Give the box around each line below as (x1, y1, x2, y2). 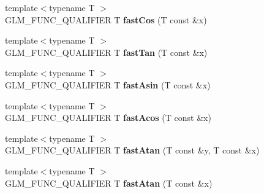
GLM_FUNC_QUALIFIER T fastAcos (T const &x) (5, 111, 211, 124)
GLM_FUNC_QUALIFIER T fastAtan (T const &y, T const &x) (5, 144, 260, 157)
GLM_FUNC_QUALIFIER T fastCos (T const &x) (5, 13, 207, 26)
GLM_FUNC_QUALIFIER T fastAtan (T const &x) (5, 176, 213, 189)
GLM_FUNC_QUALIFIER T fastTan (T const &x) (5, 45, 208, 58)
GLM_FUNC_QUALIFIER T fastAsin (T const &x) (5, 78, 211, 91)
